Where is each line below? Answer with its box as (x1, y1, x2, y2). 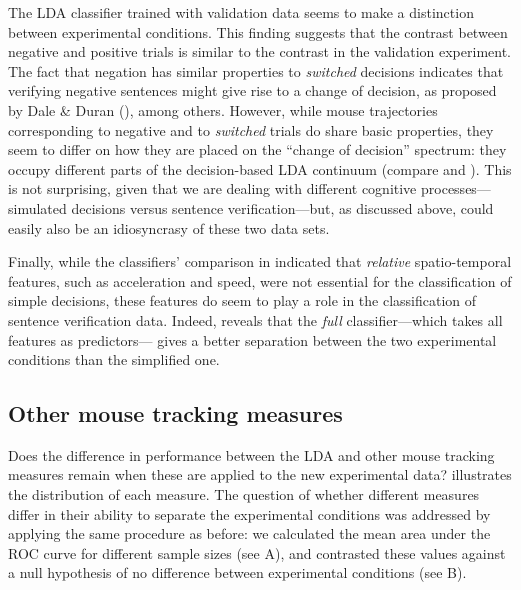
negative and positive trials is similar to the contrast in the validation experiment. (8, 41, 511, 62)
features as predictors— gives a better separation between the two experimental (8, 329, 497, 350)
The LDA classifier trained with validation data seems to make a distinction (8, 2, 474, 22)
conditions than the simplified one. (8, 349, 220, 370)
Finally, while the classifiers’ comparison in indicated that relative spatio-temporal (8, 251, 512, 272)
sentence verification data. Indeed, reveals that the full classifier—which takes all (8, 309, 503, 330)
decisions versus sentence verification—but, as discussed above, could (71, 197, 494, 218)
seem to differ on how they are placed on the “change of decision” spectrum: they (8, 139, 507, 160)
